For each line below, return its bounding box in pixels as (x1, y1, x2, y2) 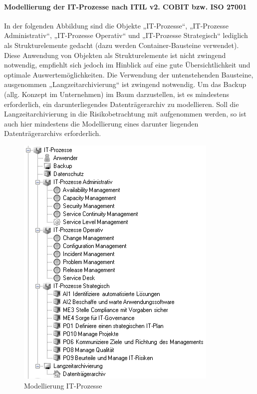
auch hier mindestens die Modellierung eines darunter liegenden (4, 118, 199, 128)
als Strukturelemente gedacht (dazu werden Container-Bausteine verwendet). (4, 39, 239, 50)
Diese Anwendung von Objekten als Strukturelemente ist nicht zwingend (4, 49, 226, 60)
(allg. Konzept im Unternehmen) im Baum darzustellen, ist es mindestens (4, 88, 229, 99)
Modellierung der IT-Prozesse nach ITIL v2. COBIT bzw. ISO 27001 (4, 1, 247, 11)
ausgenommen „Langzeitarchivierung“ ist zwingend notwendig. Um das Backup (4, 79, 247, 89)
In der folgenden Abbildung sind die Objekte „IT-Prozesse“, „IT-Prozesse (4, 20, 229, 30)
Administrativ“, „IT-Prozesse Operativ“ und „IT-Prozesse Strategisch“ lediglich (4, 30, 248, 40)
